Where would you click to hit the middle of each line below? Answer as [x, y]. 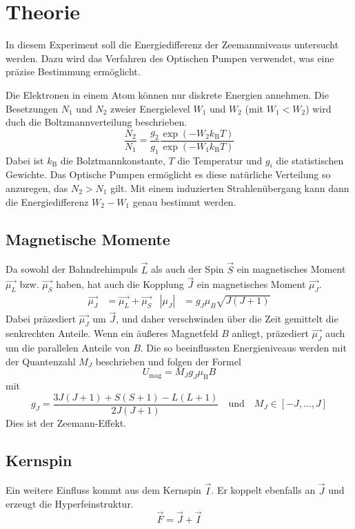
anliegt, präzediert [270, 333]
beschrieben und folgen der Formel [168, 361]
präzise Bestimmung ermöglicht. [73, 71]
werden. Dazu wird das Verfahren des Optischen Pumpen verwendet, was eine [170, 58]
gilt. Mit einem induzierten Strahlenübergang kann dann [230, 187]
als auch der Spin [187, 269]
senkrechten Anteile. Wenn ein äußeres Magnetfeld [112, 333]
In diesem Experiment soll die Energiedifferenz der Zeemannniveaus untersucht [172, 45]
